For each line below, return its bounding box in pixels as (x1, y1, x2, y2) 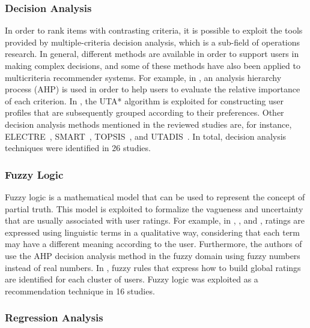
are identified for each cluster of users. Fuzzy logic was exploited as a (5, 273, 258, 285)
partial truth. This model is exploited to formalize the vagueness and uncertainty (5, 202, 303, 215)
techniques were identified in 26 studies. (5, 142, 151, 154)
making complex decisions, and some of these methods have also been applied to (5, 59, 300, 71)
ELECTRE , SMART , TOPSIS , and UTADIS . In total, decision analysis (5, 130, 287, 142)
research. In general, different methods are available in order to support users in (5, 47, 299, 60)
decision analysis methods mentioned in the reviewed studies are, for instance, (5, 118, 292, 130)
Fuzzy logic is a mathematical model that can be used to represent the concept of (5, 190, 305, 203)
